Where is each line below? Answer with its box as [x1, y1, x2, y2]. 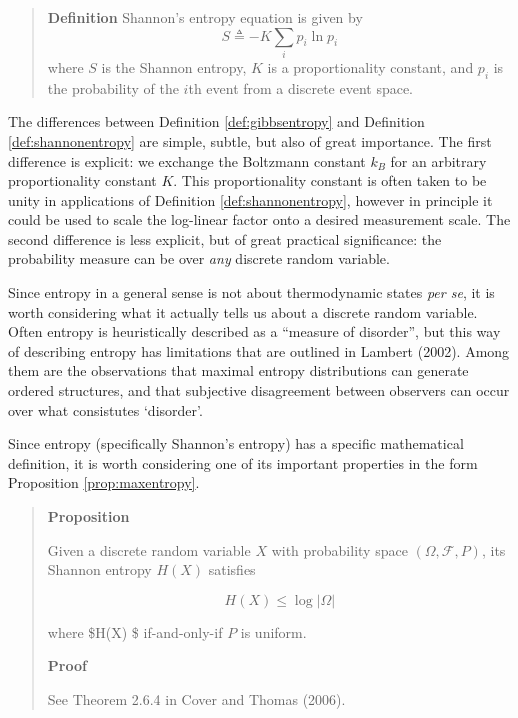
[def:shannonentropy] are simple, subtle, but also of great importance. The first [8, 130, 492, 151]
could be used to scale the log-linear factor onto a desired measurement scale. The [8, 209, 511, 230]
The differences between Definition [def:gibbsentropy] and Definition [8, 111, 425, 132]
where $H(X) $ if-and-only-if [47, 621, 223, 642]
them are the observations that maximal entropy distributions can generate [8, 360, 469, 381]
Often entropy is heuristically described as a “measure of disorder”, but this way [8, 321, 501, 342]
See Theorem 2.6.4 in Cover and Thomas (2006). [47, 688, 346, 709]
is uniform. [240, 621, 307, 642]
